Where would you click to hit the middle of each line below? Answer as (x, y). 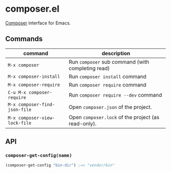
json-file (20, 109)
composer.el (32, 9)
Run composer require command (107, 84)
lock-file (20, 123)
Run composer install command (107, 76)
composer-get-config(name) (39, 155)
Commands (24, 39)
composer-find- (36, 104)
